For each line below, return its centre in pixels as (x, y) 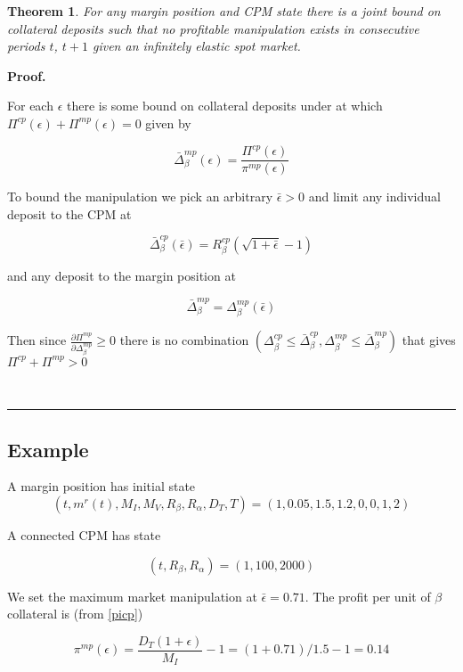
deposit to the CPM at (69, 213)
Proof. (27, 75)
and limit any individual (374, 197)
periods (26, 46)
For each (30, 106)
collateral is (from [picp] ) (75, 614)
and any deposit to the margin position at (122, 276)
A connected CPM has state (84, 534)
